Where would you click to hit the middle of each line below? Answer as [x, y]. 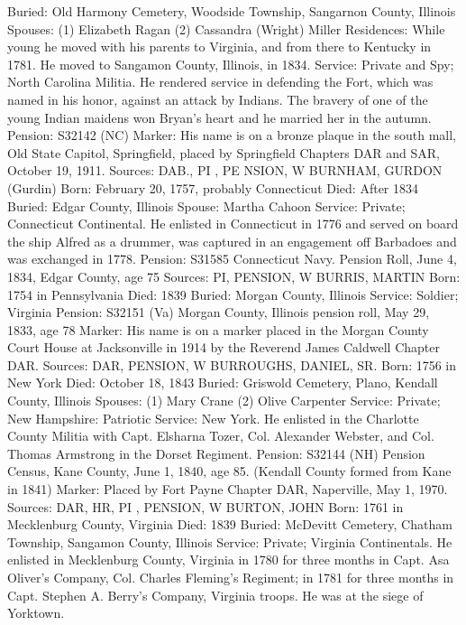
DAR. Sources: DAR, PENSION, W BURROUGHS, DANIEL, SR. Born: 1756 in [232, 364]
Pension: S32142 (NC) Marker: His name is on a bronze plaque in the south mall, [232, 135]
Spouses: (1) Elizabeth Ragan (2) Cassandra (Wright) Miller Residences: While [226, 28]
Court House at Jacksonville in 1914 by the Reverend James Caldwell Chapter [224, 347]
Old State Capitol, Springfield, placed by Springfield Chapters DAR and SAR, [224, 152]
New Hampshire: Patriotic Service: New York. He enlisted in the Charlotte [213, 418]
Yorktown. [36, 613]
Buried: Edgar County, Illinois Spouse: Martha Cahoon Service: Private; [206, 205]
